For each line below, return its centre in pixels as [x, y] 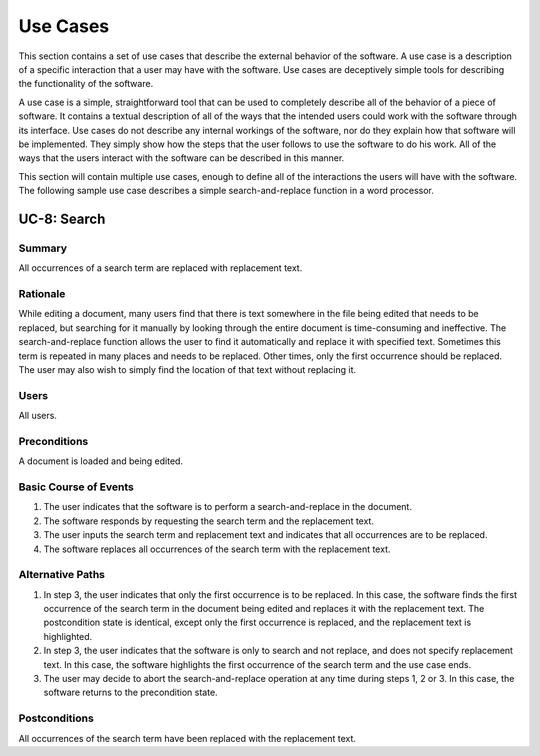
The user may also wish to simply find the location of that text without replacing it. [187, 369]
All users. [37, 416]
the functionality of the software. [86, 84]
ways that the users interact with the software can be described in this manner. [181, 158]
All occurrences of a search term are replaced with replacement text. [160, 268]
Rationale [42, 293]
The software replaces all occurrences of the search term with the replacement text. [217, 549]
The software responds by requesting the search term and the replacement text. [209, 521]
